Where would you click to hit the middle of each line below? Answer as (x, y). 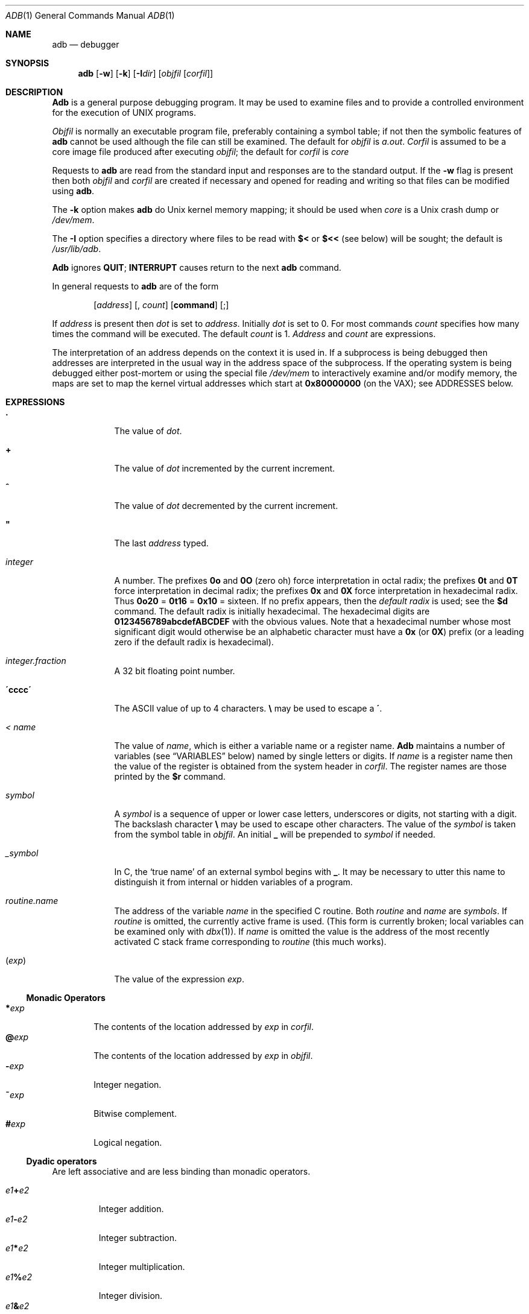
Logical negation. (128, 1142)
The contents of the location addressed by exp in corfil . (204, 1027)
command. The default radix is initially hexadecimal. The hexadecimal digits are (272, 611)
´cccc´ (19, 690)
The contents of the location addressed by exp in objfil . (203, 1056)
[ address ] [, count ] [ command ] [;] (161, 305)
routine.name (32, 901)
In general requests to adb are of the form (135, 286)
